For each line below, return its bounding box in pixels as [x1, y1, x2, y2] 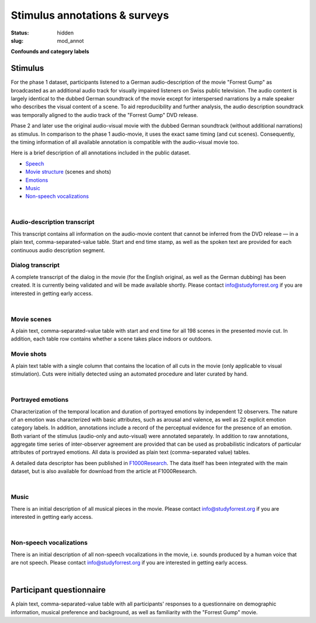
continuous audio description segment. [11, 246, 105, 254]
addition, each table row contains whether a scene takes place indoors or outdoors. [11, 335, 213, 342]
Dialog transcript [11, 261, 60, 269]
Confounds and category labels [11, 48, 90, 55]
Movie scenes [11, 315, 52, 323]
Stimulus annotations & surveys [11, 9, 169, 22]
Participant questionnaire [11, 585, 106, 595]
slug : [11, 37, 23, 44]
